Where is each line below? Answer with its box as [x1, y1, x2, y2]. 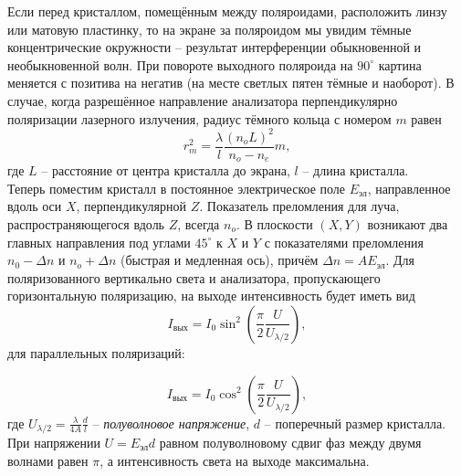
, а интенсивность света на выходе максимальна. [100, 450, 370, 470]
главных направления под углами [7, 232, 191, 251]
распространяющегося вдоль [7, 214, 164, 233]
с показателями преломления [264, 232, 424, 251]
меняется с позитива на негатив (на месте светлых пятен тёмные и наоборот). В [7, 73, 455, 92]
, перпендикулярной [76, 196, 187, 216]
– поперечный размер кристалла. [264, 413, 446, 432]
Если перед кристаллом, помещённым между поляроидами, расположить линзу [7, 2, 447, 20]
